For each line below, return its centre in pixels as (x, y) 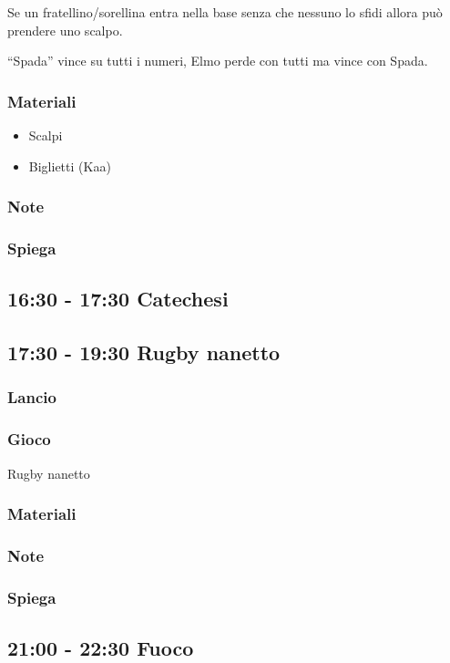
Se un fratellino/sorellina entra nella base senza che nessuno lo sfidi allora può (225, 12)
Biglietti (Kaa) (70, 166)
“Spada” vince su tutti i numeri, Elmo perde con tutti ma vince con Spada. (218, 61)
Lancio (32, 397)
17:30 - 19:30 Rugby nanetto (144, 352)
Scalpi (46, 135)
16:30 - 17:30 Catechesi (118, 299)
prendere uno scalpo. (65, 30)
